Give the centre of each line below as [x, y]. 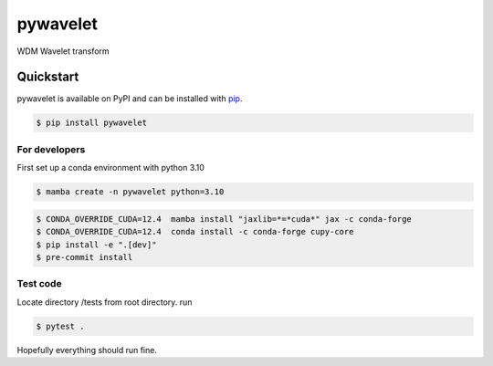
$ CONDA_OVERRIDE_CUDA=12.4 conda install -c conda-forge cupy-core [195, 232]
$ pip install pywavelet [92, 123]
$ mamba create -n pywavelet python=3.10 [130, 192]
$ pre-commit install [84, 257]
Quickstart [48, 77]
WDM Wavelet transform [63, 51]
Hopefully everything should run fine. [87, 350]
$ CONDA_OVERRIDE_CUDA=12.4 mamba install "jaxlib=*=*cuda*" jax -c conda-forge [224, 219]
